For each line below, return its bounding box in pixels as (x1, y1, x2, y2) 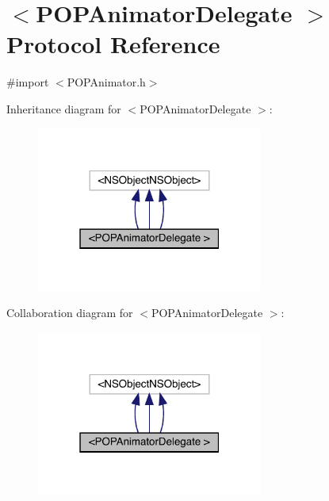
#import (6, 74, 49, 90)
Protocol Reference (6, 28, 220, 60)
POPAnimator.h (67, 74, 146, 90)
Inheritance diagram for (6, 100, 121, 117)
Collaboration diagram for (6, 304, 133, 321)
